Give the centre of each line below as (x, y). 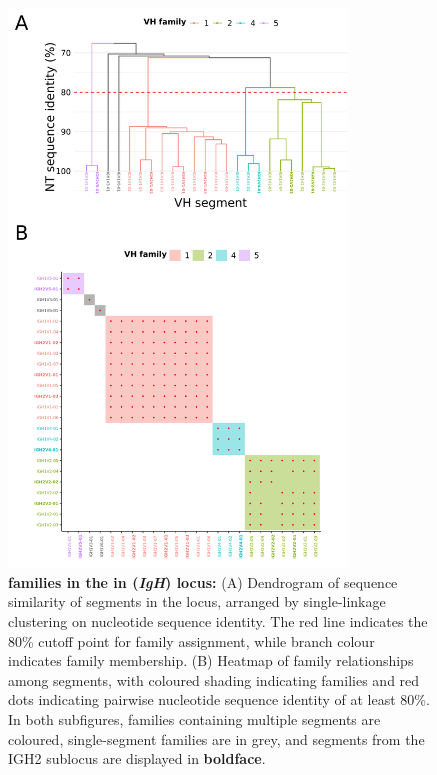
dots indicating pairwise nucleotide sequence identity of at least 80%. (219, 699)
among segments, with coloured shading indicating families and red (214, 679)
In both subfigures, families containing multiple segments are (194, 718)
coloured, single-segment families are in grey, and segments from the (216, 738)
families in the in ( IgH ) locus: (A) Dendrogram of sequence (203, 581)
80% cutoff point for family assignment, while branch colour (191, 640)
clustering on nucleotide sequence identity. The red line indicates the (218, 620)
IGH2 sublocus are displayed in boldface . (137, 758)
